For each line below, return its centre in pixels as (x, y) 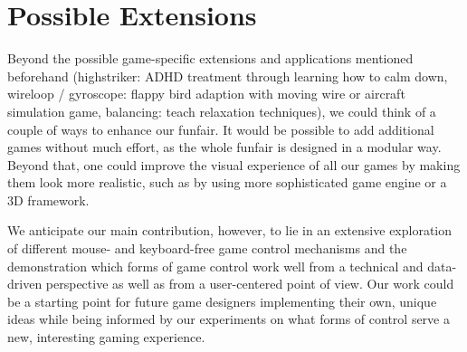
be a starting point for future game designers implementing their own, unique (222, 301)
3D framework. (48, 200)
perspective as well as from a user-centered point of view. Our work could (250, 284)
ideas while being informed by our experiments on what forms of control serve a (229, 319)
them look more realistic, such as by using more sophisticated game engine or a (227, 182)
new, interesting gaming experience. (106, 337)
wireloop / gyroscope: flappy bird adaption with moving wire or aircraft (206, 94)
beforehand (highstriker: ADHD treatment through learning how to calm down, (228, 76)
